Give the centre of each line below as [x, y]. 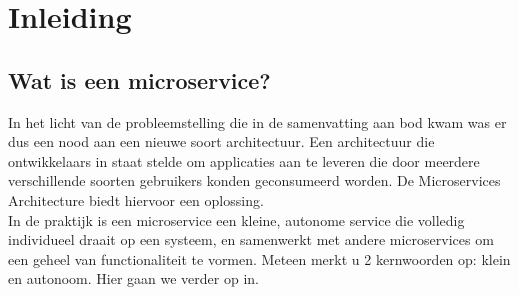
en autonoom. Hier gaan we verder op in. [133, 278]
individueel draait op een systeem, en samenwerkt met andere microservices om [251, 239]
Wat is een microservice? [139, 79]
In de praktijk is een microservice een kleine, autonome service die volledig [236, 219]
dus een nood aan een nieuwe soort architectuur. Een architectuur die [221, 141]
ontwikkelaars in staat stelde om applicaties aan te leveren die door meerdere [244, 160]
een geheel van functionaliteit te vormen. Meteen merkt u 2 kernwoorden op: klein [259, 258]
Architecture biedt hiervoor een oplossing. [136, 199]
